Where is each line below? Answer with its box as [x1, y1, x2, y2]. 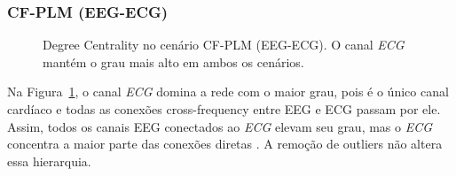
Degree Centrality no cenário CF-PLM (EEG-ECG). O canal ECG [43, 35, 405, 54]
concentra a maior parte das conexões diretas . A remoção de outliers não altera [7, 134, 443, 153]
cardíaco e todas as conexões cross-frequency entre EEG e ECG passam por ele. [7, 100, 441, 118]
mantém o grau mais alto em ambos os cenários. [43, 52, 304, 71]
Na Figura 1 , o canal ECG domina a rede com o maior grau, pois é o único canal [7, 82, 449, 101]
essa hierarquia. [7, 151, 91, 170]
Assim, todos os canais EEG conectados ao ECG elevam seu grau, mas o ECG [7, 117, 433, 135]
